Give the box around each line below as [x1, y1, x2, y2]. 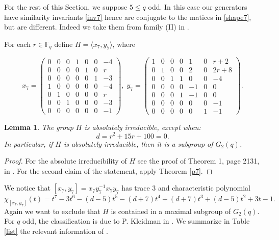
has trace [121, 182, 150, 193]
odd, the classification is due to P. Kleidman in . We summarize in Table [22, 216, 250, 226]
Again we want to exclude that [4, 205, 100, 216]
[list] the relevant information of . [4, 225, 108, 236]
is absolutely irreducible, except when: [84, 121, 201, 132]
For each [4, 38, 31, 49]
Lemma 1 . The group [4, 121, 73, 132]
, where [112, 38, 135, 49]
